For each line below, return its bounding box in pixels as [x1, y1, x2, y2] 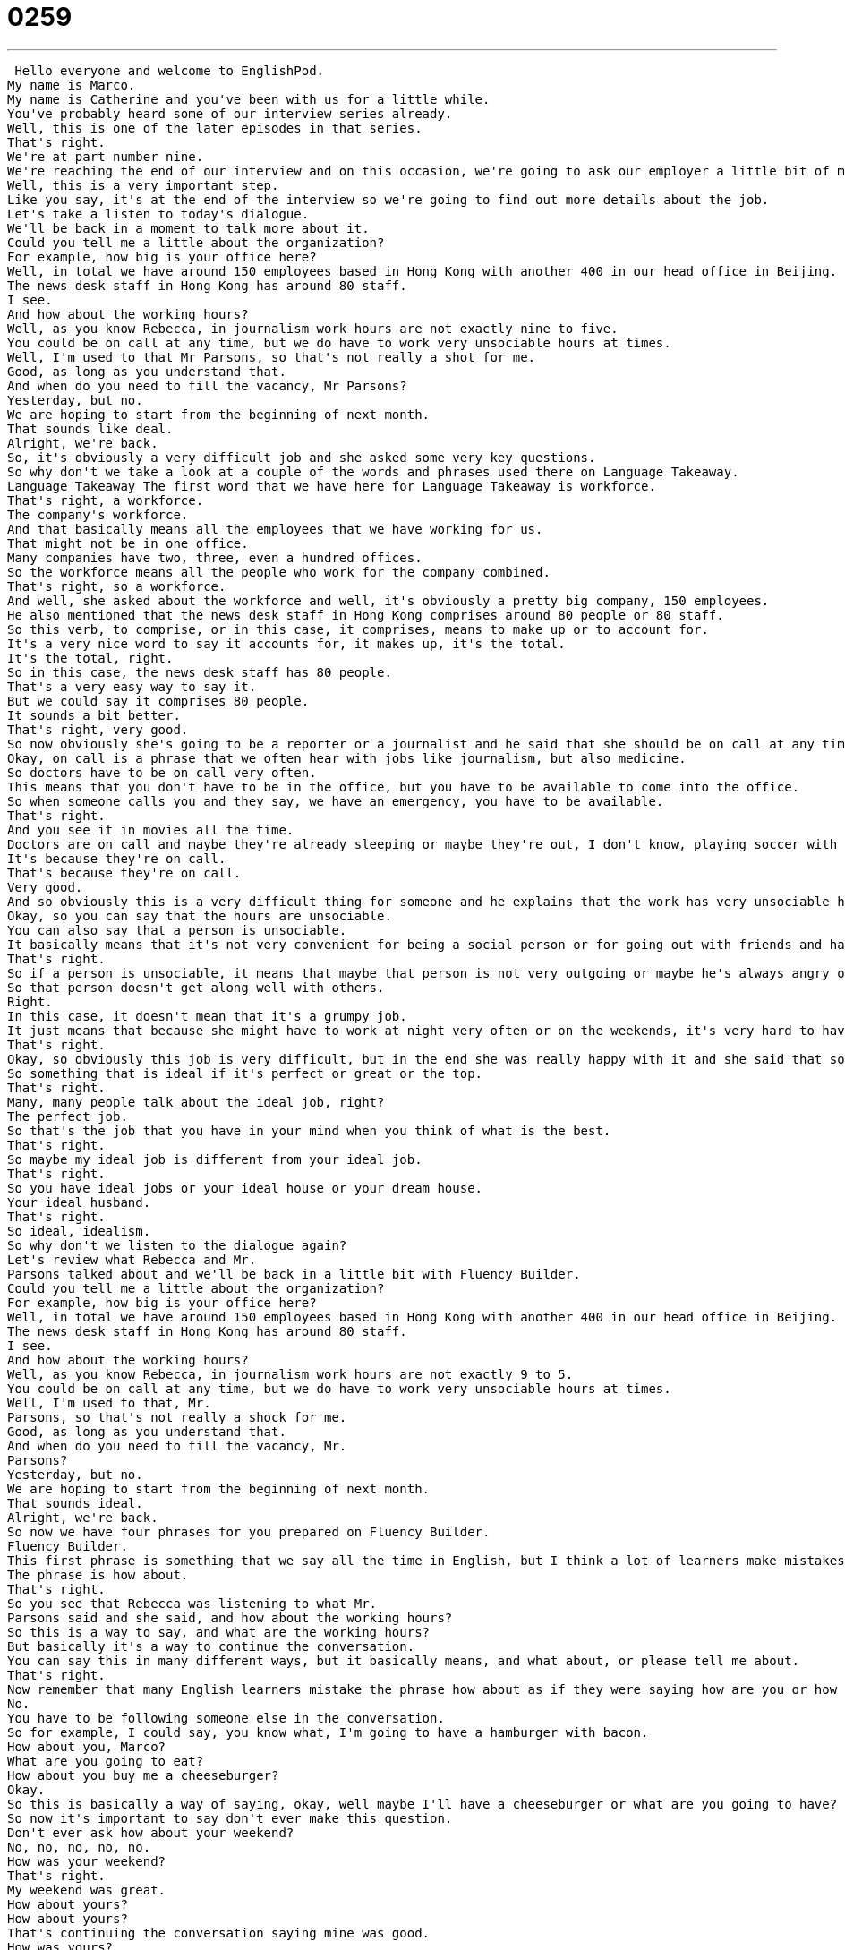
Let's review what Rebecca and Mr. [7, 1252, 257, 1267]
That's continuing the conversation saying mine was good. [7, 1925, 431, 1940]
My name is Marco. [7, 77, 136, 92]
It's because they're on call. [7, 851, 226, 866]
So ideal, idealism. [7, 1223, 151, 1238]
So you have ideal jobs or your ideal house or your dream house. [7, 1180, 483, 1195]
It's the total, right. [7, 650, 174, 665]
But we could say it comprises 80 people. [7, 693, 310, 708]
